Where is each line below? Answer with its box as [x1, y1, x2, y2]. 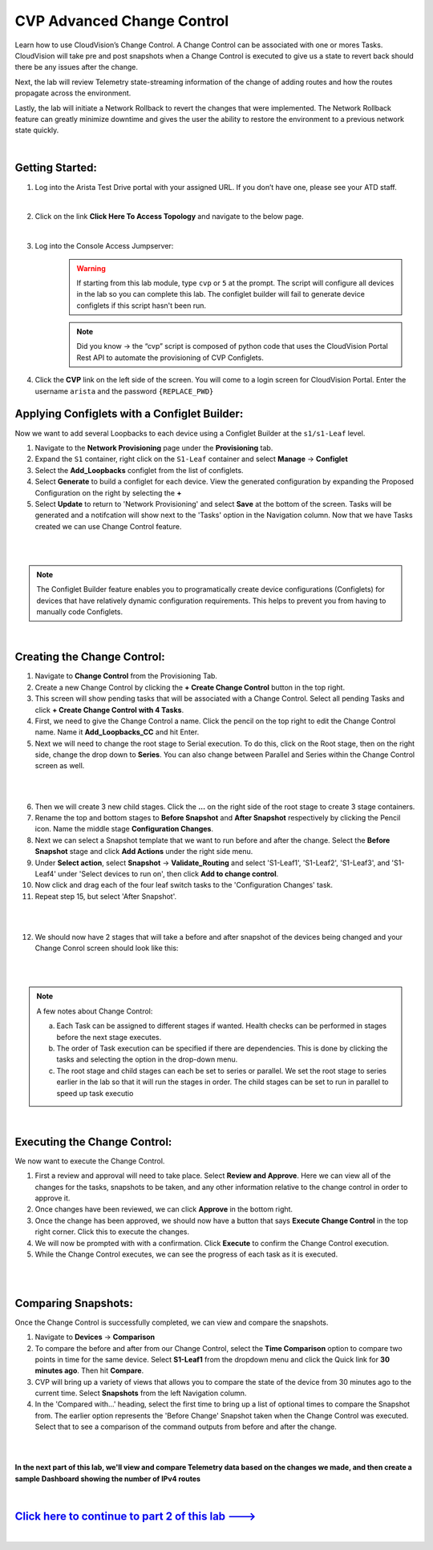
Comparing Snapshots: [14, 1296, 134, 1310]
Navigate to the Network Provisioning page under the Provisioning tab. [34, 443, 273, 452]
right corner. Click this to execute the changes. [34, 1227, 190, 1236]
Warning [76, 263, 106, 273]
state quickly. [14, 125, 59, 136]
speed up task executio [56, 1088, 134, 1098]
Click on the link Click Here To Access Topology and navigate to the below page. [34, 212, 304, 221]
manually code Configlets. [36, 607, 123, 617]
